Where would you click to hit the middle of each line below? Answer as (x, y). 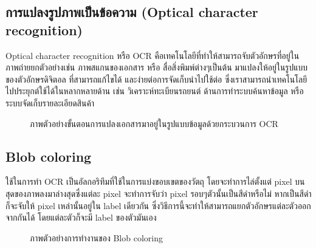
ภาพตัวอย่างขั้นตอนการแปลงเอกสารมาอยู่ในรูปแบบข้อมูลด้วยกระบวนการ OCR (154, 123)
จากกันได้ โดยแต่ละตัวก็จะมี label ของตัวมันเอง (81, 217)
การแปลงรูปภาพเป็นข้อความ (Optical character (132, 12)
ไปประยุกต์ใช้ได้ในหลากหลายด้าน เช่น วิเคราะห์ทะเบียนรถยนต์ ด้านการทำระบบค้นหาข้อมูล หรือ (155, 91)
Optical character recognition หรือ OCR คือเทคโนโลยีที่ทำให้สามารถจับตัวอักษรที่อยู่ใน (153, 55)
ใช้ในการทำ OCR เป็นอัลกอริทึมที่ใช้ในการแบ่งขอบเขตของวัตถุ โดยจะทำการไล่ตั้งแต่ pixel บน (155, 181)
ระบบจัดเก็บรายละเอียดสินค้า (50, 102)
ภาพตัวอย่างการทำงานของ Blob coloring (96, 237)
